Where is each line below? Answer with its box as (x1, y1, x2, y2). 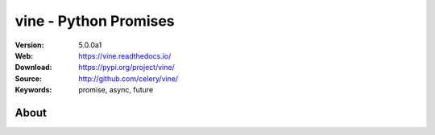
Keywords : (14, 85, 52, 95)
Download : (14, 63, 52, 72)
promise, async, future (78, 85, 154, 95)
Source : (14, 73, 43, 84)
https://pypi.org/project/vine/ (78, 63, 175, 72)
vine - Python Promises (14, 12, 175, 30)
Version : (14, 40, 44, 50)
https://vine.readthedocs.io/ (78, 51, 172, 60)
